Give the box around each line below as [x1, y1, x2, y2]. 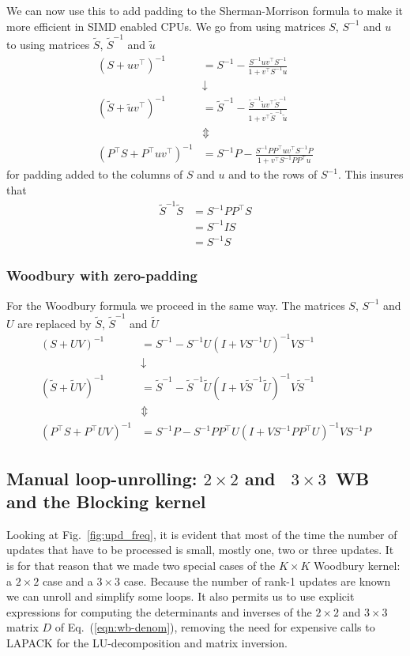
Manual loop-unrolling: [6, 466, 197, 490]
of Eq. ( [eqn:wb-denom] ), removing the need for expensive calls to [55, 619, 375, 635]
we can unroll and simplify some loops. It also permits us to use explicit [6, 588, 355, 605]
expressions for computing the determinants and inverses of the [6, 603, 312, 620]
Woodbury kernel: [313, 556, 401, 573]
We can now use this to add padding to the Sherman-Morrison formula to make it [6, 2, 404, 18]
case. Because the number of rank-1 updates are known [123, 572, 391, 589]
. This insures [337, 166, 404, 183]
